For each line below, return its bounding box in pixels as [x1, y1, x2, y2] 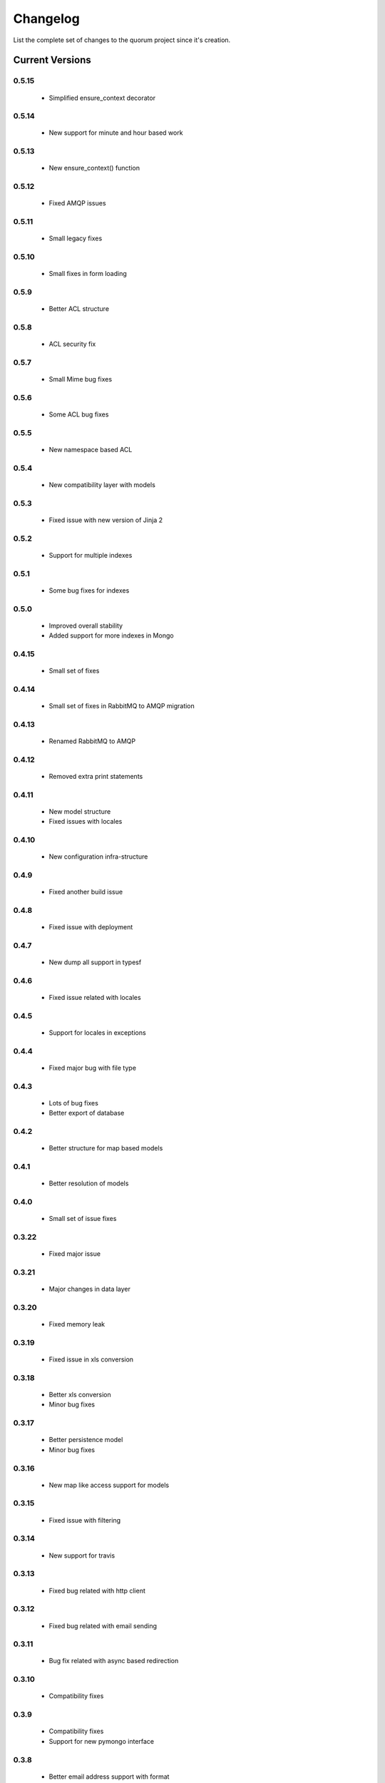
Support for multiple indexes [48, 551, 133, 559]
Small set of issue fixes [48, 1215, 117, 1223]
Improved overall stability [48, 621, 123, 630]
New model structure [48, 807, 111, 816]
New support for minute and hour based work [48, 128, 183, 137]
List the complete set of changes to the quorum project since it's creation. [13, 36, 231, 44]
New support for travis [48, 1551, 115, 1560]
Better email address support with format [48, 1772, 170, 1781]
